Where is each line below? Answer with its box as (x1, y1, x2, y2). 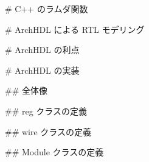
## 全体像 (5, 84, 47, 97)
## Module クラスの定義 (5, 146, 104, 158)
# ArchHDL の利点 (5, 43, 80, 56)
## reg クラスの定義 (5, 104, 88, 117)
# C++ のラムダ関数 (5, 2, 88, 15)
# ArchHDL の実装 (5, 63, 80, 76)
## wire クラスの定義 (5, 125, 92, 138)
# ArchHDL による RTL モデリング (5, 23, 145, 35)
